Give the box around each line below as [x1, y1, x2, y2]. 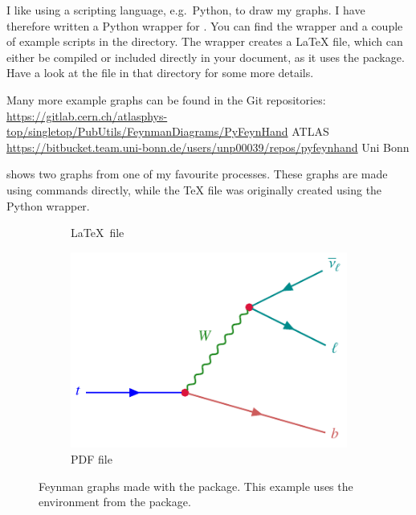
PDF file [71, 451, 112, 468]
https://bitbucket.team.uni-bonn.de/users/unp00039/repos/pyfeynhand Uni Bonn [6, 138, 410, 155]
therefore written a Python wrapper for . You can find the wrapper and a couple [6, 17, 403, 34]
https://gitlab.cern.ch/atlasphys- [6, 107, 168, 124]
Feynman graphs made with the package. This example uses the [39, 477, 353, 494]
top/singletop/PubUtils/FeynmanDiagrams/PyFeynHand [6, 123, 288, 140]
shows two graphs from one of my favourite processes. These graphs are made [6, 166, 388, 182]
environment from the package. [39, 493, 191, 510]
